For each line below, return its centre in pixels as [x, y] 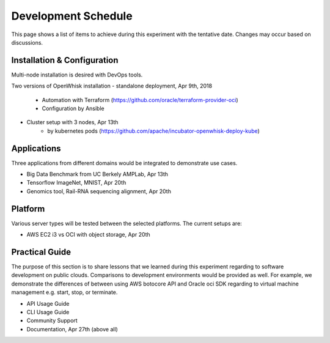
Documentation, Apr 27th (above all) [72, 329]
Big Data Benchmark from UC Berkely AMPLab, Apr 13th [97, 174]
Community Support [52, 320]
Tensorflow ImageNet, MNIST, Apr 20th [76, 183]
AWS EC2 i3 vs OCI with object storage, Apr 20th [89, 235]
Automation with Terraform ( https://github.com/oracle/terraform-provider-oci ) [140, 100]
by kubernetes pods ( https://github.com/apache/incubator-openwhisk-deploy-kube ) [153, 131]
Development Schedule [72, 16]
